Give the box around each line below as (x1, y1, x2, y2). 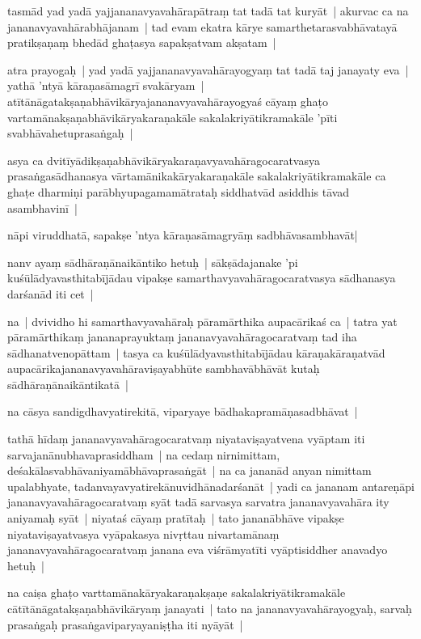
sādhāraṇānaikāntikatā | (7, 375, 128, 392)
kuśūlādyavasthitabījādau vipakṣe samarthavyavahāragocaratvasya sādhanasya (7, 269, 396, 286)
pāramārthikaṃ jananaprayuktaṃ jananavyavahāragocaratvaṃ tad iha (7, 328, 357, 345)
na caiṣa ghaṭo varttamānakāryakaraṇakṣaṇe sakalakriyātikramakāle (7, 584, 346, 601)
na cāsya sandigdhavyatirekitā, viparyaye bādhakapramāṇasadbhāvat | (7, 403, 358, 420)
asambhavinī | (7, 199, 78, 216)
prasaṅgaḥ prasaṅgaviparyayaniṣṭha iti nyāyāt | (7, 616, 243, 633)
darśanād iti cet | (7, 285, 94, 302)
